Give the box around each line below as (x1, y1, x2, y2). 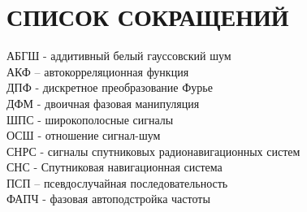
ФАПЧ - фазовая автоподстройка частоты (6, 190, 210, 207)
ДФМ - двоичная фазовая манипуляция (6, 94, 200, 111)
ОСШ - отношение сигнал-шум (6, 127, 161, 144)
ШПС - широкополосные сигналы (6, 110, 174, 128)
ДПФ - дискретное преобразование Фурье (6, 79, 213, 96)
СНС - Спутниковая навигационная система (6, 158, 223, 175)
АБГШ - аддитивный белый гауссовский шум (6, 47, 231, 64)
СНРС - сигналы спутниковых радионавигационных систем (6, 142, 301, 159)
